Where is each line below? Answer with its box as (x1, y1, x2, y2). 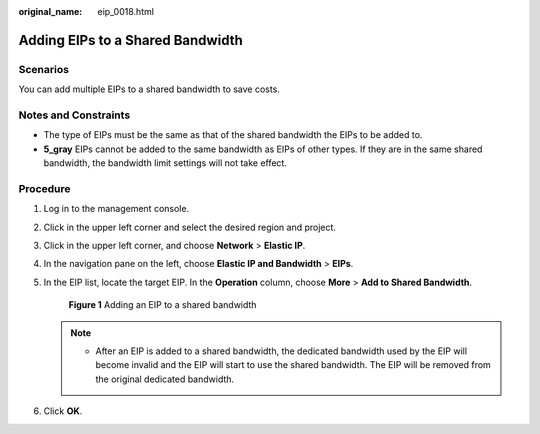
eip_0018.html (97, 6, 155, 17)
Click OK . (43, 405, 83, 417)
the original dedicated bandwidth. (95, 373, 235, 385)
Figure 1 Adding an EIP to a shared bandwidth (68, 299, 257, 311)
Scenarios (18, 62, 70, 76)
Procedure (18, 181, 71, 195)
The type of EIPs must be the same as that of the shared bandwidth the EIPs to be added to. (43, 129, 423, 141)
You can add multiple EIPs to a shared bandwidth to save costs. (18, 83, 280, 95)
